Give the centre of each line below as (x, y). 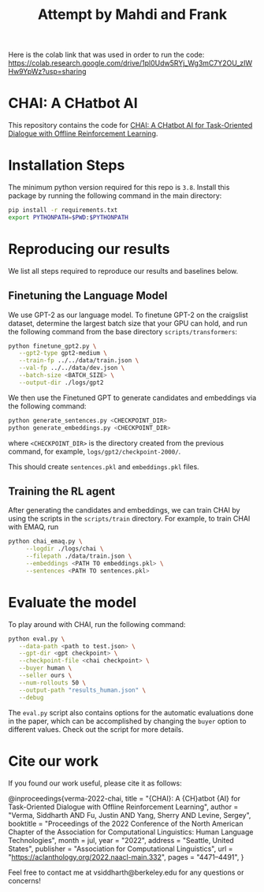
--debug (31, 697)
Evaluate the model (73, 602)
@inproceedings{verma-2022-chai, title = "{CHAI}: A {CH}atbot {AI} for (124, 798)
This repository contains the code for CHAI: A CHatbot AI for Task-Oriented (130, 125)
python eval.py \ (37, 639)
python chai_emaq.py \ (45, 542)
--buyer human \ (45, 668)
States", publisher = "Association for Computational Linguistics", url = (121, 849)
